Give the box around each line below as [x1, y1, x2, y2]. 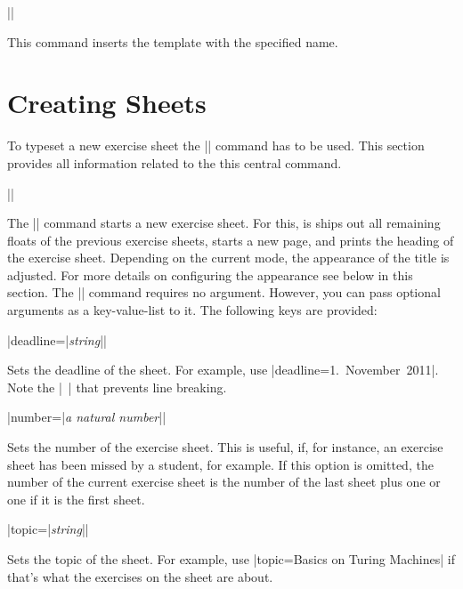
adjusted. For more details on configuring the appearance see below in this [7, 265, 413, 284]
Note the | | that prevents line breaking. [7, 377, 227, 396]
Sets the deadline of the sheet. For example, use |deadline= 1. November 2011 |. [7, 360, 439, 379]
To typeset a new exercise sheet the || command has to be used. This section [7, 136, 425, 155]
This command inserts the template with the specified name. [7, 32, 338, 51]
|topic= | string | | [7, 520, 89, 538]
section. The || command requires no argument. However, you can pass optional [7, 283, 441, 302]
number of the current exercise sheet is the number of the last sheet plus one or [7, 472, 441, 491]
